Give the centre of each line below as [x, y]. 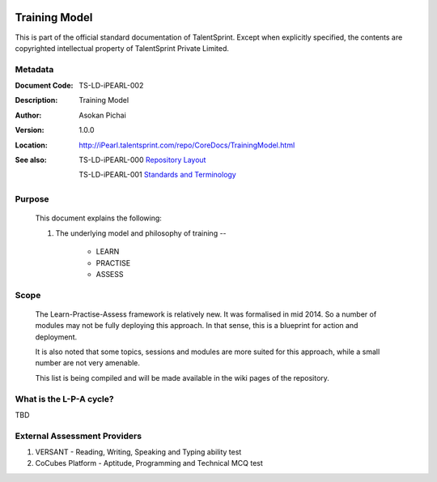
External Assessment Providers [78, 436]
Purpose [32, 199]
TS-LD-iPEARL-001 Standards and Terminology [157, 175]
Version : [30, 130]
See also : [31, 160]
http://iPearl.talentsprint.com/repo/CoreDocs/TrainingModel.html [187, 145]
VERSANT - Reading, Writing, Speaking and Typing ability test [138, 452]
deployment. [56, 337]
